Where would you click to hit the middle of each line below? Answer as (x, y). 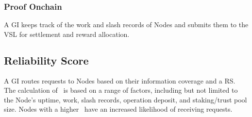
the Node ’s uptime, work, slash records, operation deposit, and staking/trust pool (126, 99)
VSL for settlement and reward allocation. (67, 34)
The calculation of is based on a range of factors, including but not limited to (121, 90)
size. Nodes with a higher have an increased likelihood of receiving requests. (118, 109)
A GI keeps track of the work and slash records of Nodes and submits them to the (126, 25)
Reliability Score (46, 60)
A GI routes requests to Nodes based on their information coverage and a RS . (120, 80)
